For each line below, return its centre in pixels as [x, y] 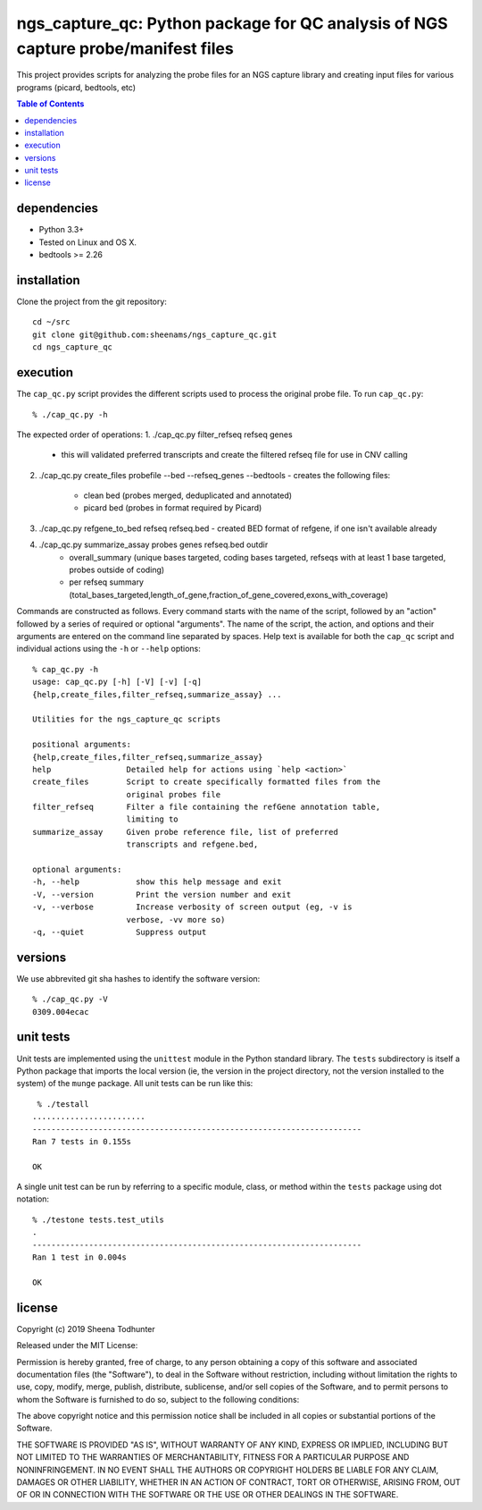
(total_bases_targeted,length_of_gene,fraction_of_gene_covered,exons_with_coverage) [229, 595]
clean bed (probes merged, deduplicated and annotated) [188, 495]
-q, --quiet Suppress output [120, 932]
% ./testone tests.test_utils [99, 1219]
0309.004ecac [61, 1012]
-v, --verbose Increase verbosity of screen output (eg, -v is [192, 907]
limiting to [152, 819]
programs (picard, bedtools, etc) [76, 87]
